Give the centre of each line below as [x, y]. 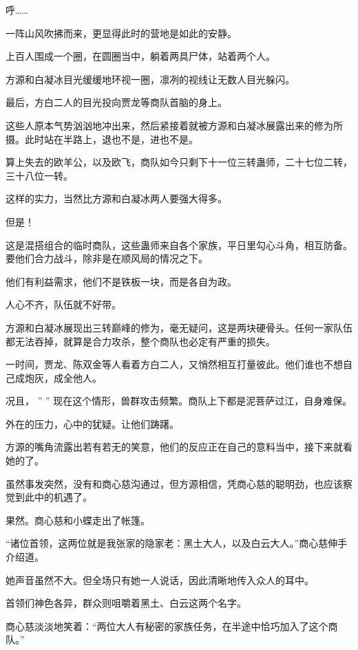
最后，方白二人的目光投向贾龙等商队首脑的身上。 [116, 102]
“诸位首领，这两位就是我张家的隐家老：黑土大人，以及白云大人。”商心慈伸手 [177, 543]
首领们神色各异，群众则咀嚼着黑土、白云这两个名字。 [126, 603]
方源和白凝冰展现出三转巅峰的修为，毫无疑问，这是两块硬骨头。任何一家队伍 [179, 327]
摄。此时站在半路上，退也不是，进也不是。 [102, 139]
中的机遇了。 [63, 497]
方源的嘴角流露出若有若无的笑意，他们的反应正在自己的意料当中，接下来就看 [179, 447]
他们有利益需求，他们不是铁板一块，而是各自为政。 [121, 281]
